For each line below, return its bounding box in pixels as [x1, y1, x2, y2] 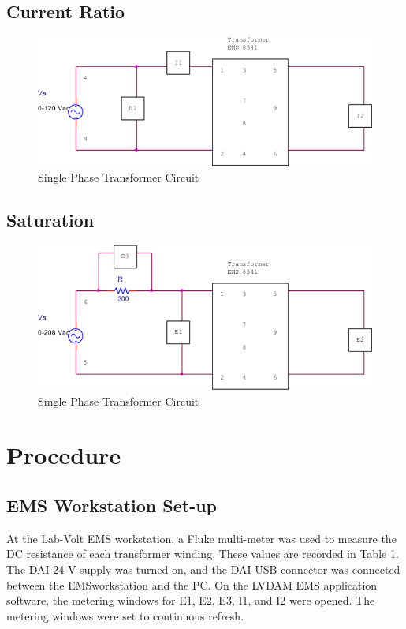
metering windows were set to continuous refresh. [6, 607, 244, 623]
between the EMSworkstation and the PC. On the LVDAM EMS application [6, 576, 378, 593]
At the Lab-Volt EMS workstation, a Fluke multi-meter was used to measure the [6, 530, 397, 546]
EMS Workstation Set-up [6, 492, 218, 517]
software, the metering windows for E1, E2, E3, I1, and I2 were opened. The [6, 592, 375, 608]
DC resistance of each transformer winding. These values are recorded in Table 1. [6, 545, 399, 562]
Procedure [6, 439, 121, 471]
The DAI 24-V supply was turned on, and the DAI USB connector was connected [6, 560, 400, 577]
